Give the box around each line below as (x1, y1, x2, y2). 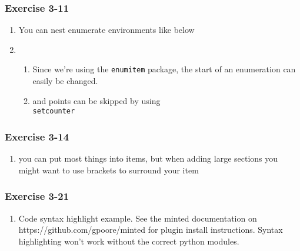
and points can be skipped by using (32, 94, 161, 106)
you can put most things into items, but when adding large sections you (18, 152, 278, 165)
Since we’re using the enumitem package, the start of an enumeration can (32, 63, 296, 75)
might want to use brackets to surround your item (18, 163, 199, 176)
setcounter (32, 107, 75, 116)
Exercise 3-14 (5, 129, 69, 143)
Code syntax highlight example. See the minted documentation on (18, 212, 257, 224)
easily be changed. (32, 75, 98, 87)
